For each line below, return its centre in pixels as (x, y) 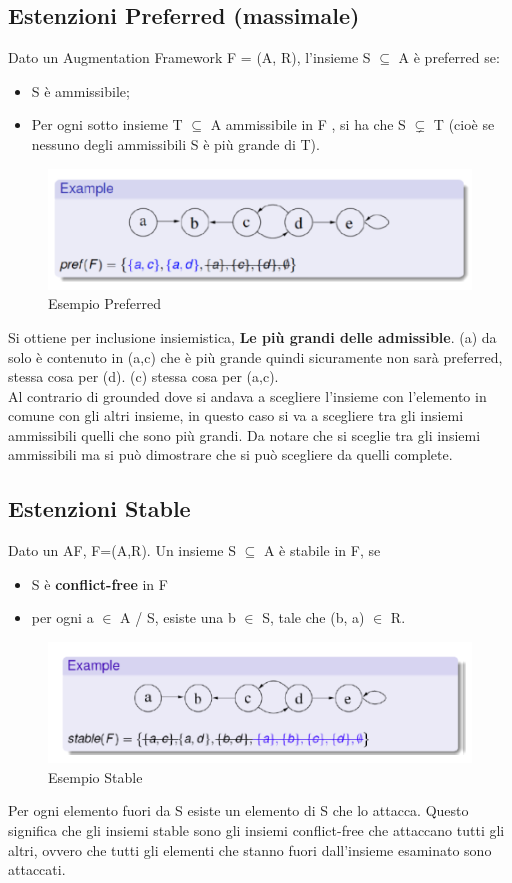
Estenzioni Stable (99, 508)
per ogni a (62, 617)
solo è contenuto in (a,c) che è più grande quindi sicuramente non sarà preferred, (255, 356)
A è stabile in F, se (322, 550)
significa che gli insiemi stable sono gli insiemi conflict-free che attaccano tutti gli (256, 829)
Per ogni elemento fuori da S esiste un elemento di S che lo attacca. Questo (238, 810)
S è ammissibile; (80, 90)
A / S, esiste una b (178, 617)
